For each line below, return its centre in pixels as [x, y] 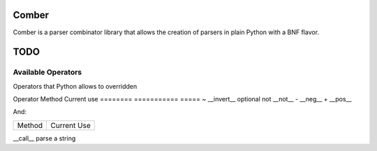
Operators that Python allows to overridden [75, 86]
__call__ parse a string [44, 138]
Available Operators [47, 72]
